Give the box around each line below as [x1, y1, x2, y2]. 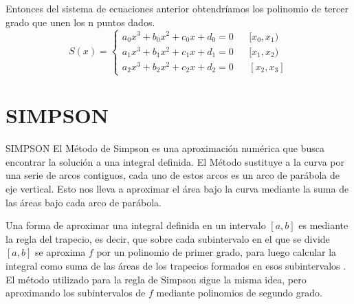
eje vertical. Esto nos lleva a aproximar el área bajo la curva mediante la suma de [5, 181, 349, 195]
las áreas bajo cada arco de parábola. [5, 195, 162, 209]
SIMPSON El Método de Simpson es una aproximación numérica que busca [5, 141, 324, 155]
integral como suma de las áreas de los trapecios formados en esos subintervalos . [5, 258, 346, 272]
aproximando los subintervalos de [5, 285, 146, 300]
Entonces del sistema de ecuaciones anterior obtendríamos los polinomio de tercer [5, 1, 349, 15]
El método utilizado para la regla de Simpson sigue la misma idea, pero [5, 272, 307, 286]
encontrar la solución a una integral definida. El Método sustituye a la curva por [5, 154, 344, 169]
